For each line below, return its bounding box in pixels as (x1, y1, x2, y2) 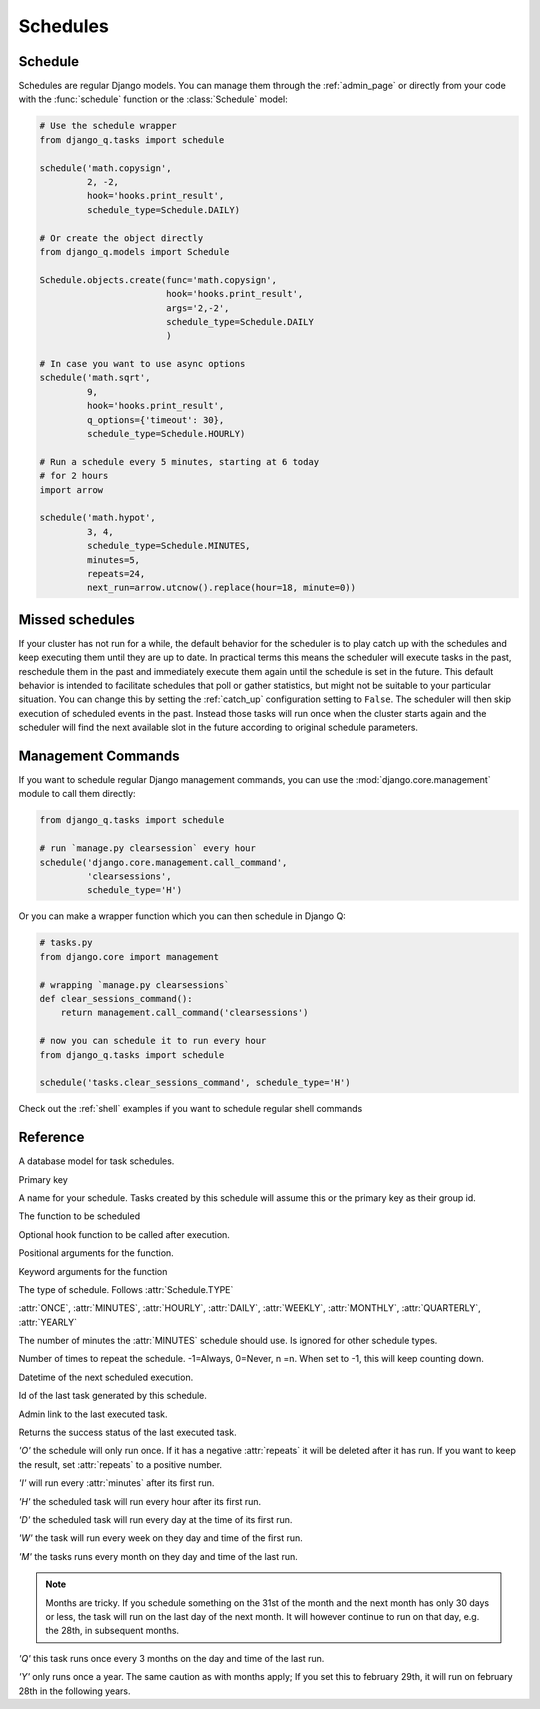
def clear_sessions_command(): (39, 993, 194, 1004)
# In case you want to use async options (39, 358, 246, 370)
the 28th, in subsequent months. (45, 1625, 180, 1637)
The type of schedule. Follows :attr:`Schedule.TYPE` (18, 1283, 234, 1295)
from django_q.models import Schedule (39, 246, 230, 257)
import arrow (39, 484, 104, 495)
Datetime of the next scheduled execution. (18, 1371, 194, 1383)
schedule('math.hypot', (39, 512, 157, 524)
